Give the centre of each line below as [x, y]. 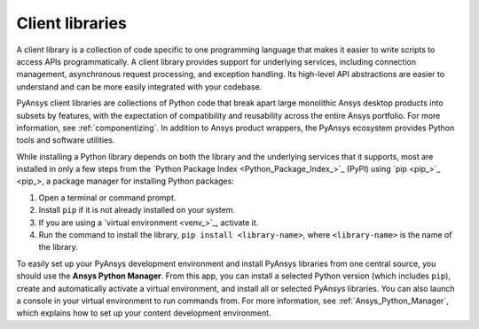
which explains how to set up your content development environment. [144, 313]
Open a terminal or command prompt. [107, 197]
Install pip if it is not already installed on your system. [137, 210]
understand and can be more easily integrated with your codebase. [139, 86]
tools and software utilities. [66, 140]
